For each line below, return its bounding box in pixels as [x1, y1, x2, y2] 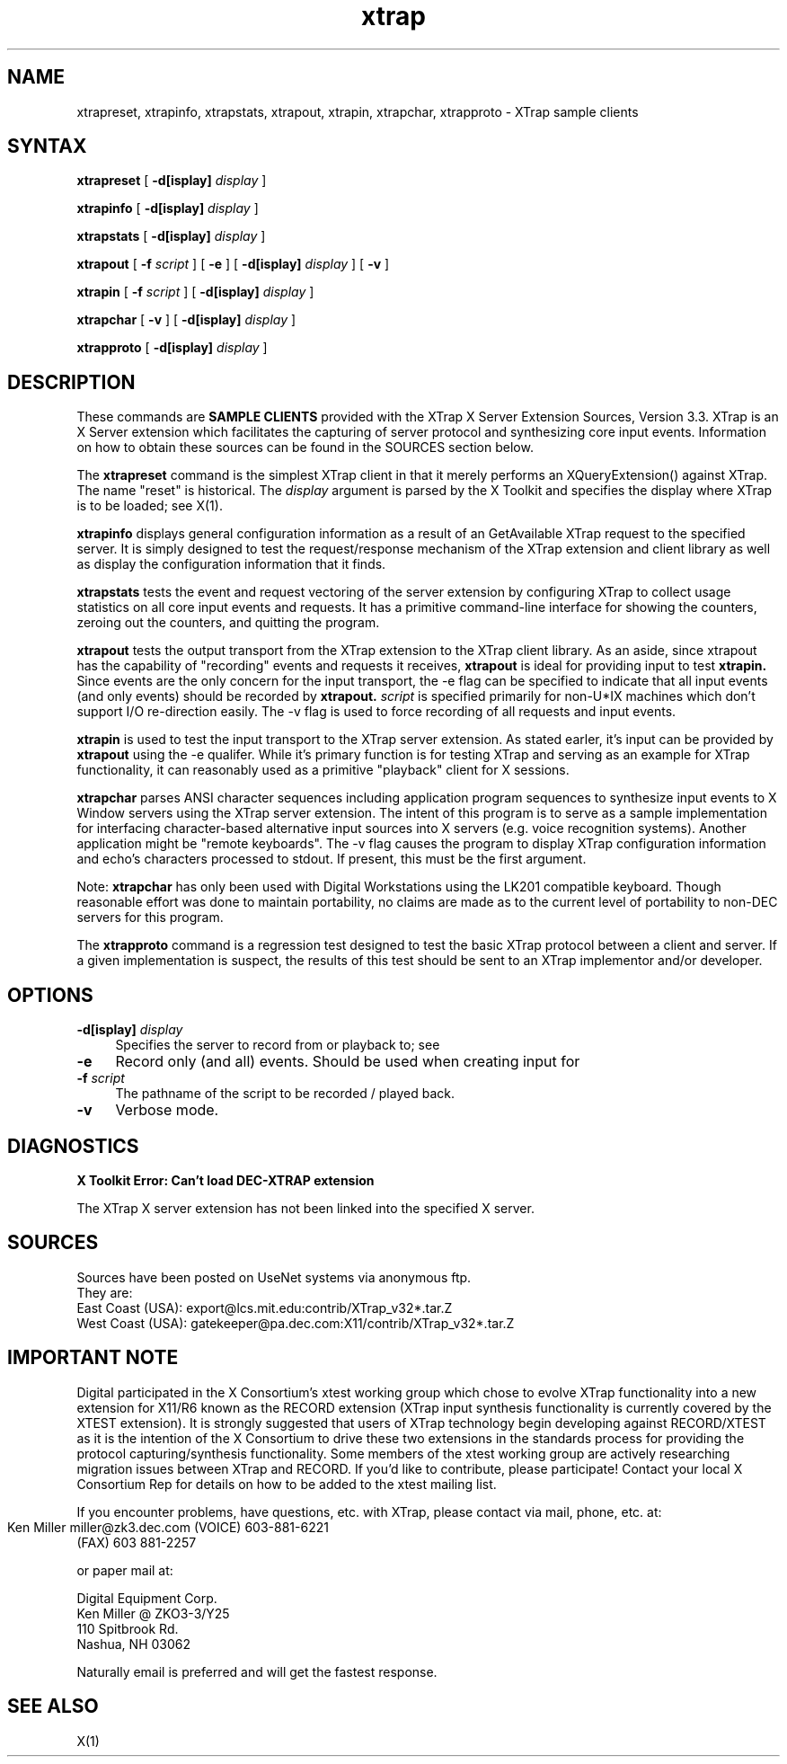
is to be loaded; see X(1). [76, 498, 223, 514]
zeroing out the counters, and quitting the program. [76, 615, 380, 631]
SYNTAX [7, 135, 87, 158]
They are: [76, 1284, 133, 1300]
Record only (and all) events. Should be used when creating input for [115, 1052, 580, 1071]
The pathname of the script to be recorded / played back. [115, 1086, 455, 1102]
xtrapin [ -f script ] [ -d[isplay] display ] [76, 284, 314, 300]
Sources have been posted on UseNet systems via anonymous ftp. [76, 1269, 472, 1285]
